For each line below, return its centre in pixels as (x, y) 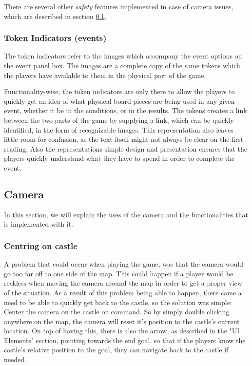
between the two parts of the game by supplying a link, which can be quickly (119, 120)
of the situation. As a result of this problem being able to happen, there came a (123, 292)
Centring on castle (41, 245)
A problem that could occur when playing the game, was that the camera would (124, 264)
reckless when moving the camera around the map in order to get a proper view (123, 283)
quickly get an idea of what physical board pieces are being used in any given (119, 101)
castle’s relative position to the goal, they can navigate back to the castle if (116, 350)
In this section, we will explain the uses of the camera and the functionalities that (126, 214)
